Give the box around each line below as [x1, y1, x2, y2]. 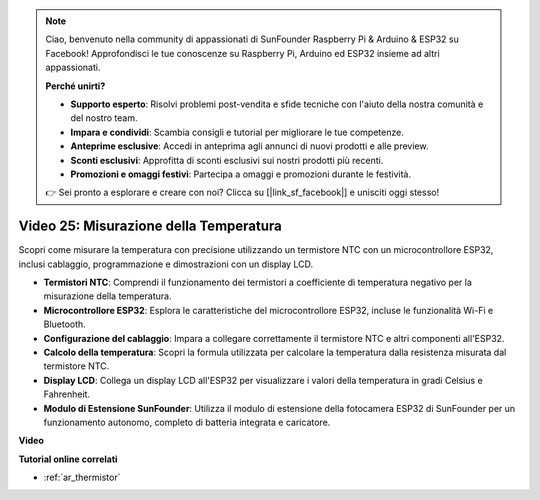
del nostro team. [70, 112, 138, 124]
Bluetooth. [43, 318, 87, 330]
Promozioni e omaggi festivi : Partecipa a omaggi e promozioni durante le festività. [70, 168, 412, 180]
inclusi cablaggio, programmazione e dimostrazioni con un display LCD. [18, 258, 314, 270]
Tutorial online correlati [18, 453, 118, 465]
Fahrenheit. [43, 388, 90, 400]
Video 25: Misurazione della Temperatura [18, 218, 282, 235]
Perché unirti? [45, 80, 106, 92]
